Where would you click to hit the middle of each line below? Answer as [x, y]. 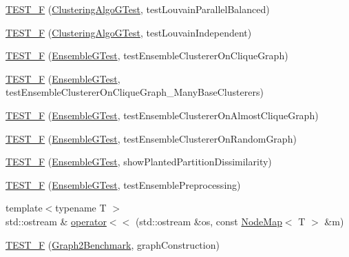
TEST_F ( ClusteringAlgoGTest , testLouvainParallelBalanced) [138, 9]
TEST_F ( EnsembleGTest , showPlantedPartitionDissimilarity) [139, 162]
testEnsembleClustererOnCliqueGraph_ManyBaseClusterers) [135, 92]
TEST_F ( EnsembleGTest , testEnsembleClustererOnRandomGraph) [151, 138]
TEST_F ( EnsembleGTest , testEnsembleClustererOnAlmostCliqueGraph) [162, 115]
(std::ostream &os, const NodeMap [209, 221]
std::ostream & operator [56, 221]
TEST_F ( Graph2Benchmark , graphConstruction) [113, 244]
